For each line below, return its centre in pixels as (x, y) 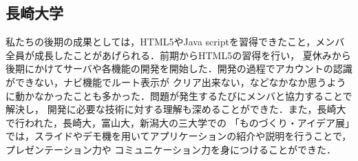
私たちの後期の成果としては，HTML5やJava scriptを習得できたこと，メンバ (175, 42)
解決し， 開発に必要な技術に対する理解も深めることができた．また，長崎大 (176, 109)
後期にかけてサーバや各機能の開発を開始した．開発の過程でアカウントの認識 (179, 68)
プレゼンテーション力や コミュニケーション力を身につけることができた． (171, 149)
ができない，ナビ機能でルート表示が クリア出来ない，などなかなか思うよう (176, 82)
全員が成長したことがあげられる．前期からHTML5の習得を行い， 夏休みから (178, 55)
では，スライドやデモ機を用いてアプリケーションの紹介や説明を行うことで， (179, 136)
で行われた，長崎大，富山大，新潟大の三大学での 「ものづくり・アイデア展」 (178, 122)
